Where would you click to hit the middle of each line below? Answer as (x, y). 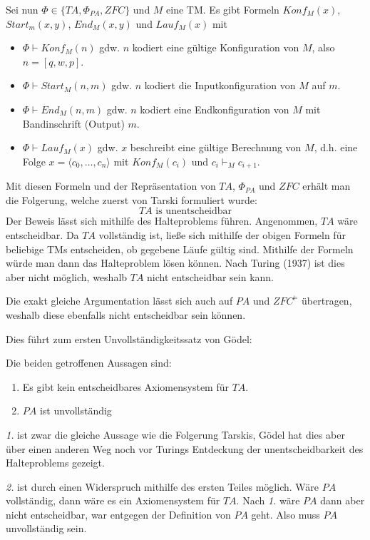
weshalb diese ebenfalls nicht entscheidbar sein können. (126, 314)
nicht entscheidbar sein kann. (211, 276)
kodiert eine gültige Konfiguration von (216, 47)
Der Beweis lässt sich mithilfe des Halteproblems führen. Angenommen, (162, 221)
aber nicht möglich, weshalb (67, 276)
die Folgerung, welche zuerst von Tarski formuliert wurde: (132, 199)
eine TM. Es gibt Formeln (223, 9)
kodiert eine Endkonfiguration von (215, 109)
